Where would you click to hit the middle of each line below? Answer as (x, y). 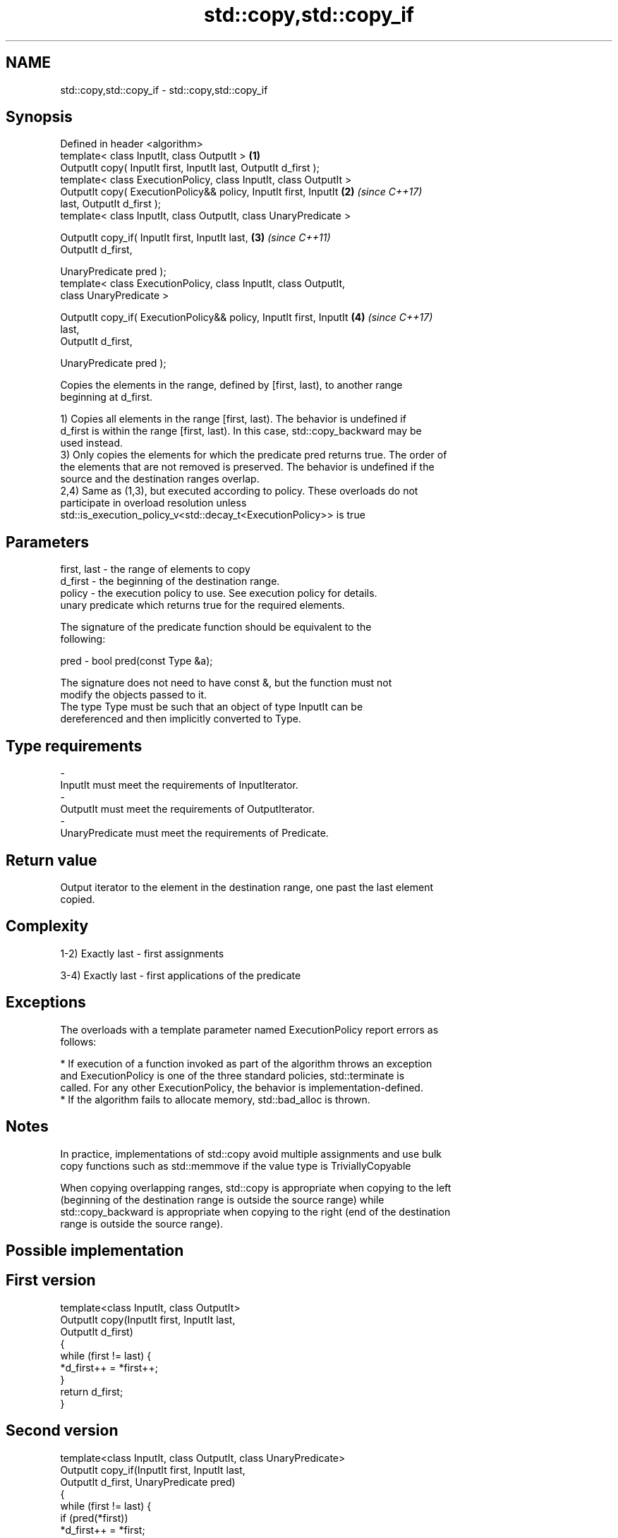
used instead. (91, 443)
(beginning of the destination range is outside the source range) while (222, 1199)
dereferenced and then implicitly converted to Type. (181, 719)
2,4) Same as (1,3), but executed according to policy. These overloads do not (239, 491)
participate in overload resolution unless (153, 503)
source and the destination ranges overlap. (160, 479)
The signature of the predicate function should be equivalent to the (216, 627)
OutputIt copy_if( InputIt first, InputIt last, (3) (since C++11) (195, 238)
